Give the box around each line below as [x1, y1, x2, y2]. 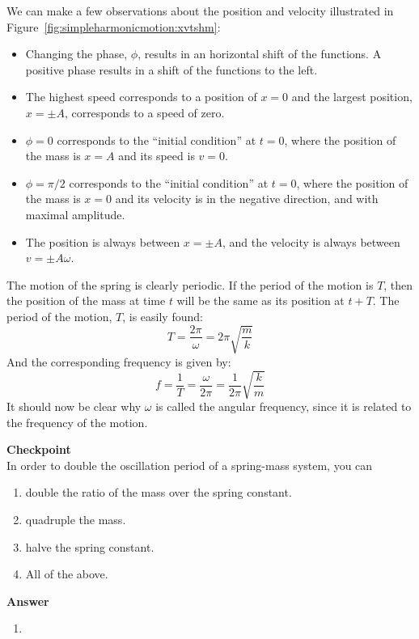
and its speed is [118, 147, 195, 164]
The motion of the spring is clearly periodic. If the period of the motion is [6, 276, 374, 293]
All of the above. [25, 565, 108, 582]
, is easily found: [122, 307, 203, 324]
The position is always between [25, 233, 180, 250]
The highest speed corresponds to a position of [25, 88, 257, 105]
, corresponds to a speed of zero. [64, 104, 225, 121]
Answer [6, 592, 49, 609]
